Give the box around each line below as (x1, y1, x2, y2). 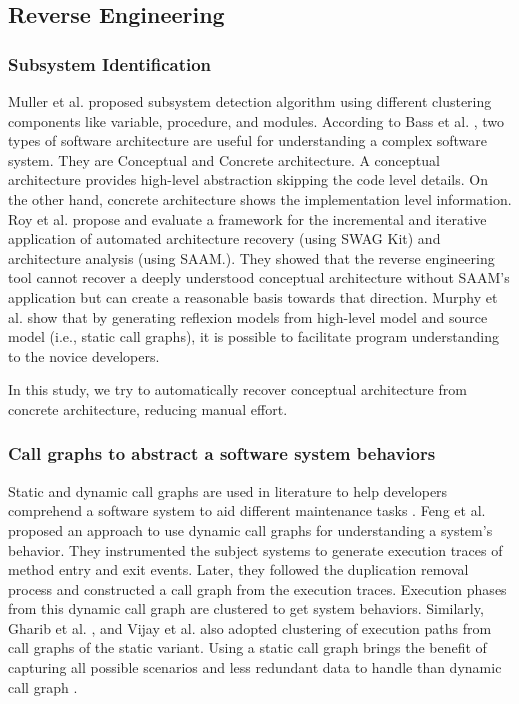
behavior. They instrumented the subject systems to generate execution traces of (8, 539, 503, 560)
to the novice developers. (8, 345, 160, 366)
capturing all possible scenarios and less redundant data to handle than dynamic (8, 657, 502, 678)
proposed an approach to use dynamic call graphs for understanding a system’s (8, 519, 493, 540)
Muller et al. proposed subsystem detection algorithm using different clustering (8, 91, 492, 111)
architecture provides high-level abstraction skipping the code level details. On (8, 169, 488, 190)
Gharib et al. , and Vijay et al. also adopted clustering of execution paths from (8, 617, 492, 638)
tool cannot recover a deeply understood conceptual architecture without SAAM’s (8, 267, 510, 288)
